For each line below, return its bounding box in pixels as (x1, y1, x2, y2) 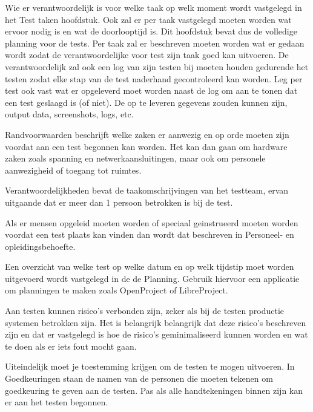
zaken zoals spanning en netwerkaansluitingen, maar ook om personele (5, 152, 266, 165)
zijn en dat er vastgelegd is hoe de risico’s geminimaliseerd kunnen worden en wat (5, 328, 308, 341)
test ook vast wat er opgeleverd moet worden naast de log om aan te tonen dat (5, 84, 298, 97)
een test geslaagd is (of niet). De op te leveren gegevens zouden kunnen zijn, (5, 96, 288, 108)
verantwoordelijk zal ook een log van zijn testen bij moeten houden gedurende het (5, 60, 309, 73)
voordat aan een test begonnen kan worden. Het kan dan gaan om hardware (5, 140, 288, 152)
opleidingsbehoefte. (5, 240, 76, 252)
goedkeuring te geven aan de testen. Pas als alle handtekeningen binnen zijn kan (5, 384, 303, 396)
